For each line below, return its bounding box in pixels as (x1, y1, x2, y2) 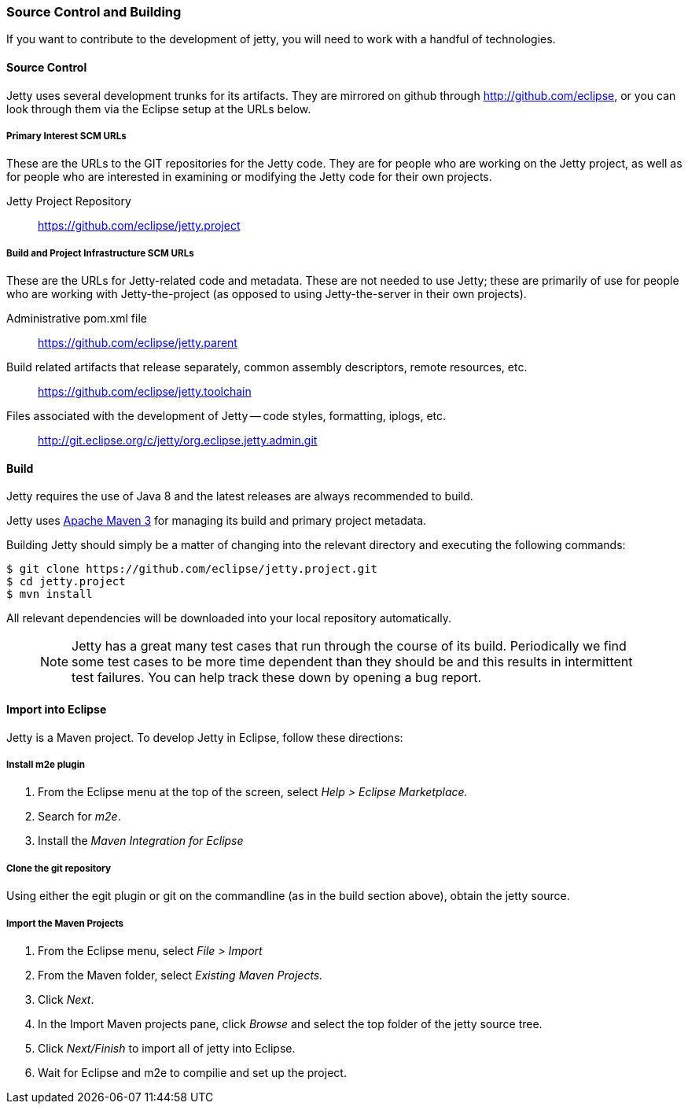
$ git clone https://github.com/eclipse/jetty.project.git (6, 562, 378, 576)
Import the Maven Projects (6, 917, 124, 929)
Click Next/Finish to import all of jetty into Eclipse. (38, 1041, 296, 1055)
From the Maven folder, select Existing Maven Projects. (38, 968, 323, 982)
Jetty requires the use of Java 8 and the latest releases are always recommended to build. (6, 489, 473, 503)
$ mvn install (6, 588, 93, 601)
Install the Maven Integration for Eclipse (38, 834, 244, 848)
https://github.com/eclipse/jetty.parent (38, 336, 237, 350)
